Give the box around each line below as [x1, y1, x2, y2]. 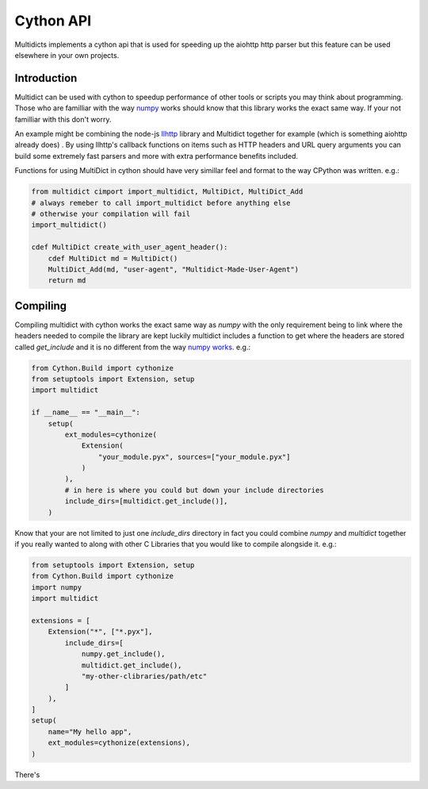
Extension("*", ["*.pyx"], [48, 627, 154, 637]
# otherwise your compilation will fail [31, 209, 190, 218]
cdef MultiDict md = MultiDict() [48, 254, 178, 263]
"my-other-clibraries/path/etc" [81, 672, 208, 680]
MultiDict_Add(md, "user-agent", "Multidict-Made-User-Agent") [48, 264, 300, 274]
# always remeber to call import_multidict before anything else [31, 198, 291, 207]
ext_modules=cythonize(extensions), [48, 738, 190, 748]
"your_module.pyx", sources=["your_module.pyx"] [97, 452, 291, 461]
